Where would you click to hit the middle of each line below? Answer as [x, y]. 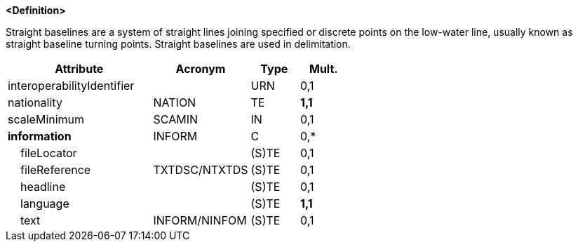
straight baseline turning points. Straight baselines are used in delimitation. [178, 44]
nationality [35, 102]
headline [43, 187]
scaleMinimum [46, 119]
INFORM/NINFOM [200, 220]
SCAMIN [175, 119]
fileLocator [49, 153]
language [45, 203]
